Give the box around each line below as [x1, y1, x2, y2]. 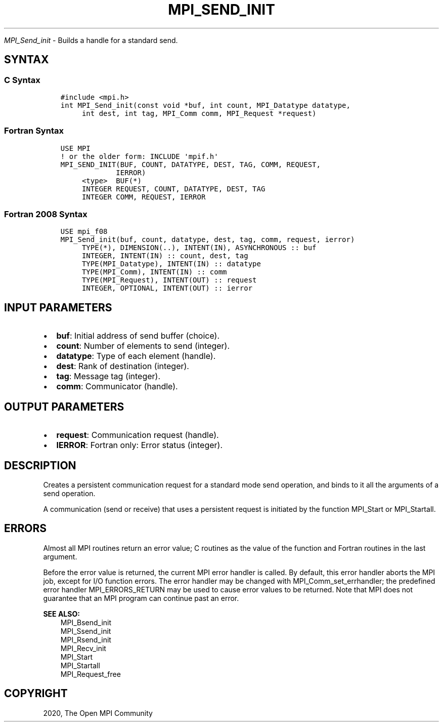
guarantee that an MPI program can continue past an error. [43, 593, 239, 602]
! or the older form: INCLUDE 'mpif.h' [60, 152, 218, 160]
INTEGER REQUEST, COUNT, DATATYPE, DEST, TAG [81, 184, 265, 193]
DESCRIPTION [4, 459, 76, 472]
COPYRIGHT [4, 687, 68, 700]
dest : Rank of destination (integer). [56, 361, 189, 372]
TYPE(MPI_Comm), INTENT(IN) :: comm [81, 268, 227, 276]
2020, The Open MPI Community [43, 708, 153, 717]
